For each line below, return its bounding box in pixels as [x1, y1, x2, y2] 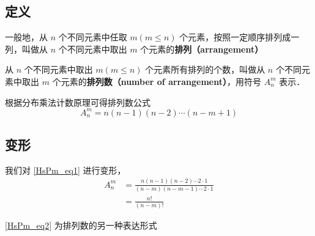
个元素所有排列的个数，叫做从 [145, 63, 265, 76]
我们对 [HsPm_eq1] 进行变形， [5, 163, 126, 176]
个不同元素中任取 [58, 31, 127, 43]
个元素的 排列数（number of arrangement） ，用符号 [52, 75, 261, 87]
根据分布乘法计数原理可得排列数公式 [5, 95, 150, 108]
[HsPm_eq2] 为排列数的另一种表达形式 [5, 218, 157, 231]
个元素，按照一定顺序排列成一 [179, 31, 300, 43]
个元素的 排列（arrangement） [140, 42, 264, 55]
